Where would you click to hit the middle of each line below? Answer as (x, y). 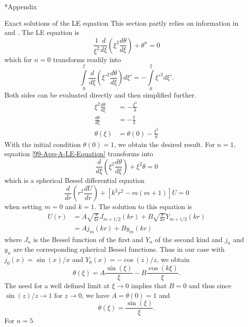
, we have (96, 295)
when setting (23, 206)
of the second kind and (189, 239)
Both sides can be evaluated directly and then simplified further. (100, 95)
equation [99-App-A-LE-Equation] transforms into (79, 154)
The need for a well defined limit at (57, 286)
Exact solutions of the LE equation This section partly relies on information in (122, 23)
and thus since (210, 286)
